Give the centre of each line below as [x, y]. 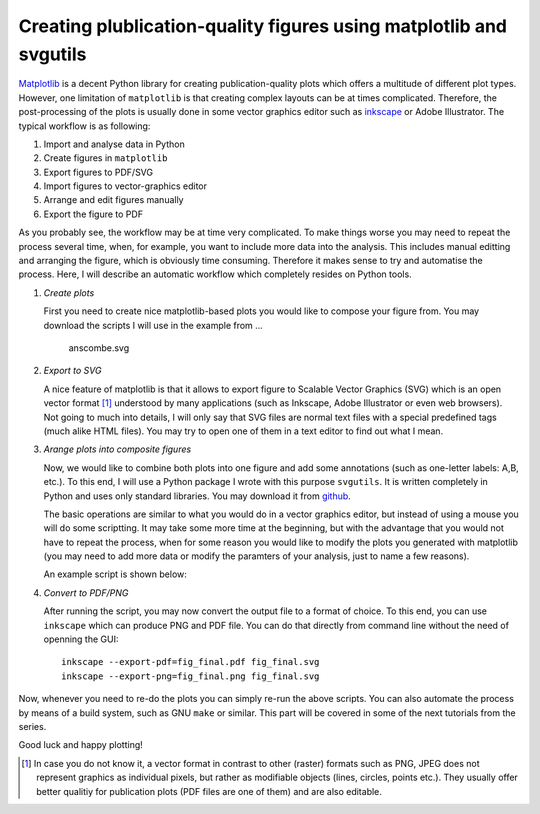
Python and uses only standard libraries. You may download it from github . [197, 496]
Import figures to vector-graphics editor [125, 186]
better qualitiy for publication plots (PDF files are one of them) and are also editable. [209, 791]
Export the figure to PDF [93, 214]
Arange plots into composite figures [117, 449]
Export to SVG [72, 371]
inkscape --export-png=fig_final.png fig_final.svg [190, 676]
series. [32, 726]
